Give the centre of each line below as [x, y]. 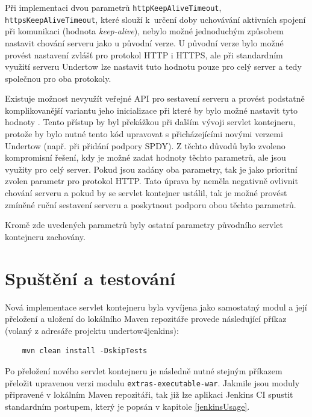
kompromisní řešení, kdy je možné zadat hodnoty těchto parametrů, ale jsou [145, 157]
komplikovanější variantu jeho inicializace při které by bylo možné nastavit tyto [151, 110]
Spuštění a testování [90, 278]
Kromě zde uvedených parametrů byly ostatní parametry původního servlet [144, 225]
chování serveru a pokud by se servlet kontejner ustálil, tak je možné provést [146, 193]
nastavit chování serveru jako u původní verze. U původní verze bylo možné [144, 42]
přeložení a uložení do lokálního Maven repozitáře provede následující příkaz [146, 319]
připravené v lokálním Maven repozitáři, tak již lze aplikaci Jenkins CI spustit [149, 394]
